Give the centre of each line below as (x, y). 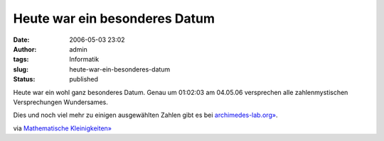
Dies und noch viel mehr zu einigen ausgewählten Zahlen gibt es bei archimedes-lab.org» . (145, 115)
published (84, 79)
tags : (21, 60)
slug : (21, 69)
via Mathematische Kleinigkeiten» (63, 128)
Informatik (84, 60)
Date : (21, 40)
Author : (25, 49)
